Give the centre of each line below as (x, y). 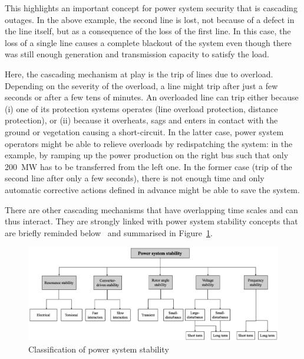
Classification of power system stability (99, 349)
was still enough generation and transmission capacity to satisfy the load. (137, 54)
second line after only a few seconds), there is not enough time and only (135, 178)
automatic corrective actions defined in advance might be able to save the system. (152, 189)
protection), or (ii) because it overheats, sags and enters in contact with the (141, 120)
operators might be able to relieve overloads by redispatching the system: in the (149, 143)
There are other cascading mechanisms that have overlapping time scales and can (151, 209)
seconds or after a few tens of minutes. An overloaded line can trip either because (152, 97)
